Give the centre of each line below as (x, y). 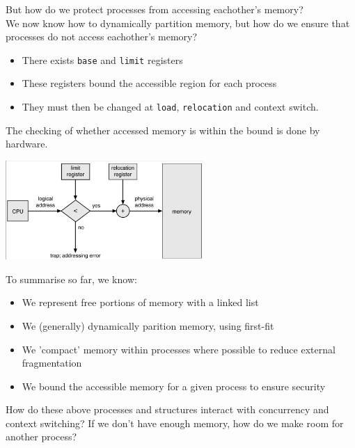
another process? (41, 437)
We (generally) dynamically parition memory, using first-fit (148, 325)
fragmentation (52, 363)
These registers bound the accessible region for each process (149, 83)
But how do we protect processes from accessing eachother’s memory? (155, 9)
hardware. (27, 144)
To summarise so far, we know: (71, 279)
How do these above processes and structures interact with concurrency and (167, 409)
